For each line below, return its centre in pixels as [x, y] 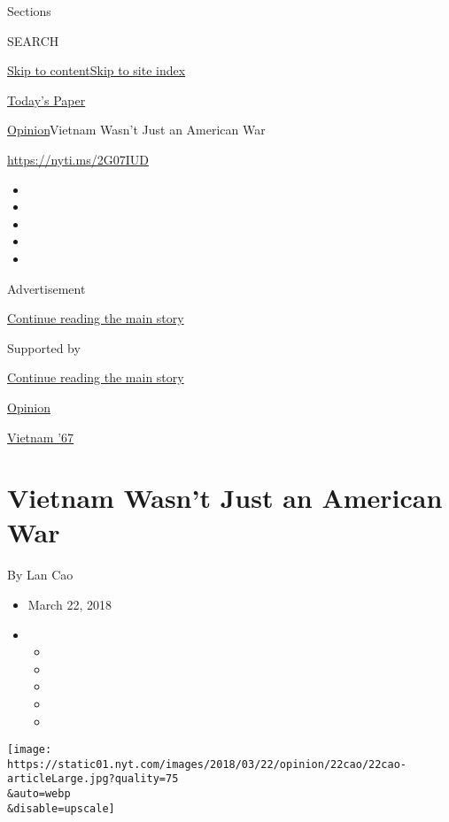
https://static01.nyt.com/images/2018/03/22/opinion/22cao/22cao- [207, 764]
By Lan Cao [40, 575]
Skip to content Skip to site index [97, 70]
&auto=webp [39, 794]
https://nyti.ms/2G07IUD [78, 159]
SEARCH [33, 40]
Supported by [44, 347]
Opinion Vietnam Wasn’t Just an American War [136, 130]
